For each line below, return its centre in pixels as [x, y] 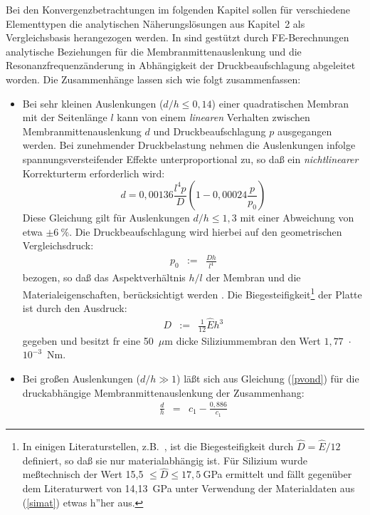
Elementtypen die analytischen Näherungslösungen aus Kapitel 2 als [155, 23]
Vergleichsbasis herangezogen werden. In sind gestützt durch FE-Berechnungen [178, 37]
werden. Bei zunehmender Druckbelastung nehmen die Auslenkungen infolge [189, 145]
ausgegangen [305, 131]
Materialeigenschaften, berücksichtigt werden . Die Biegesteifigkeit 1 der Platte [192, 293]
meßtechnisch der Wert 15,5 [83, 474]
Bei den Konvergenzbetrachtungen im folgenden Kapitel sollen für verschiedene [178, 9]
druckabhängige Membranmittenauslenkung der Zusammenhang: [163, 392]
